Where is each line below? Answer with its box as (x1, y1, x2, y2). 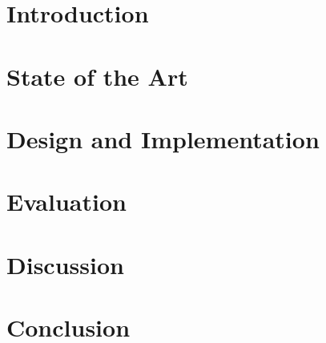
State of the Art (6, 59, 188, 92)
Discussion (6, 248, 124, 280)
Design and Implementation (6, 122, 320, 155)
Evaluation (6, 185, 127, 218)
